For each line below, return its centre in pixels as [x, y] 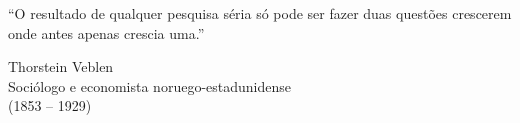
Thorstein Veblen [61, 66]
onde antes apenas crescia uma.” [106, 32]
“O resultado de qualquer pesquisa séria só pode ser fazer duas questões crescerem [260, 13]
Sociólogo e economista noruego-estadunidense [149, 85]
